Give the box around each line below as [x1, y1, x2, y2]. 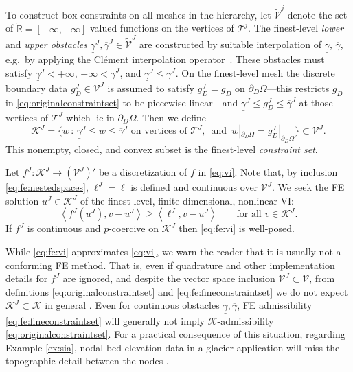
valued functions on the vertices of [89, 21, 234, 35]
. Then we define [136, 110, 207, 124]
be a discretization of [98, 165, 187, 179]
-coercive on [109, 221, 159, 235]
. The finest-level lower [248, 21, 344, 35]
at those [299, 95, 333, 109]
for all [236, 209, 262, 220]
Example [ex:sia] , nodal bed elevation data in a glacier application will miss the [5, 340, 340, 354]
